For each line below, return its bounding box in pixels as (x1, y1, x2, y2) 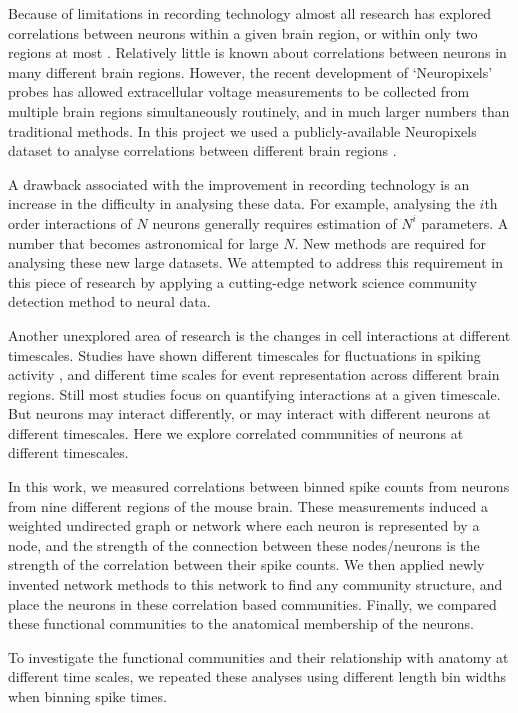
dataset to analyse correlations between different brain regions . (8, 140, 397, 161)
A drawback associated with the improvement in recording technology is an (8, 173, 470, 194)
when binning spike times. (8, 686, 167, 706)
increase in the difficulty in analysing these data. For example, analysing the (8, 193, 475, 214)
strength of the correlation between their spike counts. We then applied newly (8, 554, 485, 575)
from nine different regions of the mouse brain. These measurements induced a (8, 495, 489, 516)
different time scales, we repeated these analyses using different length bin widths (8, 666, 506, 687)
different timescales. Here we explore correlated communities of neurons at (8, 422, 464, 443)
